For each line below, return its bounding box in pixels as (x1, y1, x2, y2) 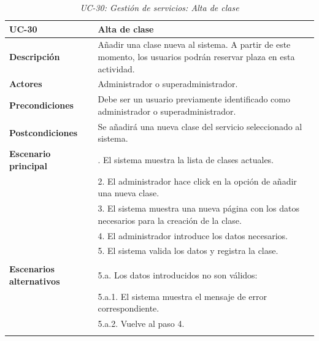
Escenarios (9, 262, 55, 275)
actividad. (98, 62, 135, 75)
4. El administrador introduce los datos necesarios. (98, 229, 288, 242)
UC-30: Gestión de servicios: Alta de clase (80, 1, 239, 13)
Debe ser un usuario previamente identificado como (98, 93, 290, 105)
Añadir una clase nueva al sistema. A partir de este (98, 38, 291, 51)
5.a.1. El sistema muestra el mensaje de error (98, 289, 267, 302)
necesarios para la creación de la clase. (98, 213, 242, 226)
